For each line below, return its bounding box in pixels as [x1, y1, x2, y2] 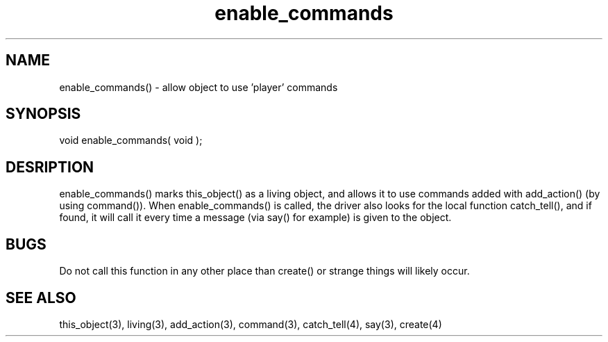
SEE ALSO [6, 288, 76, 307]
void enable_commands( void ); [59, 134, 203, 147]
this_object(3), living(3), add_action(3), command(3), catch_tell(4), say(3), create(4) [59, 318, 442, 330]
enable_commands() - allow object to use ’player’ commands [59, 81, 338, 93]
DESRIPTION [6, 158, 94, 176]
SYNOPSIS [6, 105, 81, 123]
